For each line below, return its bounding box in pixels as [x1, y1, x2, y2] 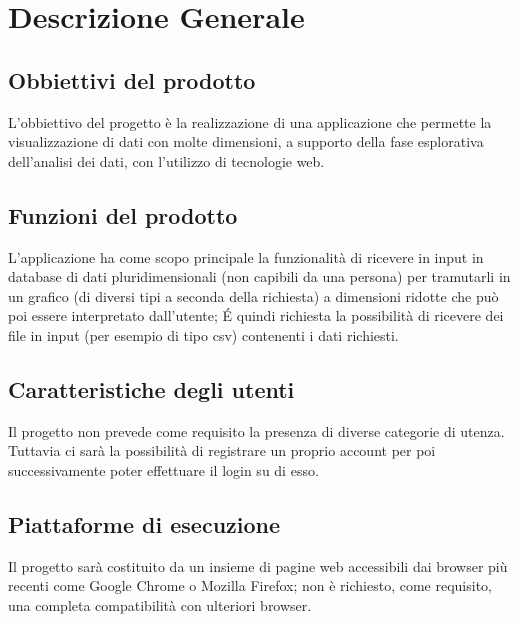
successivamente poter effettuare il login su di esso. [8, 459, 319, 480]
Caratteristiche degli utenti [8, 373, 295, 404]
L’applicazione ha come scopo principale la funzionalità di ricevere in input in [8, 246, 484, 267]
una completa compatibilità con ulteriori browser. [8, 594, 312, 615]
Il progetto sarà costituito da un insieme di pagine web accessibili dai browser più [8, 555, 508, 576]
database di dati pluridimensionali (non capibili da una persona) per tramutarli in [8, 266, 511, 287]
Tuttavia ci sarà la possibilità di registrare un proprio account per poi [8, 440, 436, 461]
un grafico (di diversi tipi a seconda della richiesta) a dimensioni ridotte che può [8, 285, 499, 306]
